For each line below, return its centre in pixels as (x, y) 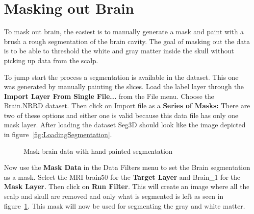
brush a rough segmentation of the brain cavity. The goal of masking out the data (127, 41)
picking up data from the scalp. (51, 60)
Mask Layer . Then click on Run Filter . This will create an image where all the (127, 186)
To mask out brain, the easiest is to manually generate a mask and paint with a (124, 32)
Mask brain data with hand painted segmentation (98, 151)
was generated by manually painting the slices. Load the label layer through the (124, 86)
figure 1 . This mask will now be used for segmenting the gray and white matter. (125, 205)
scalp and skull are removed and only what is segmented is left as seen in (114, 196)
